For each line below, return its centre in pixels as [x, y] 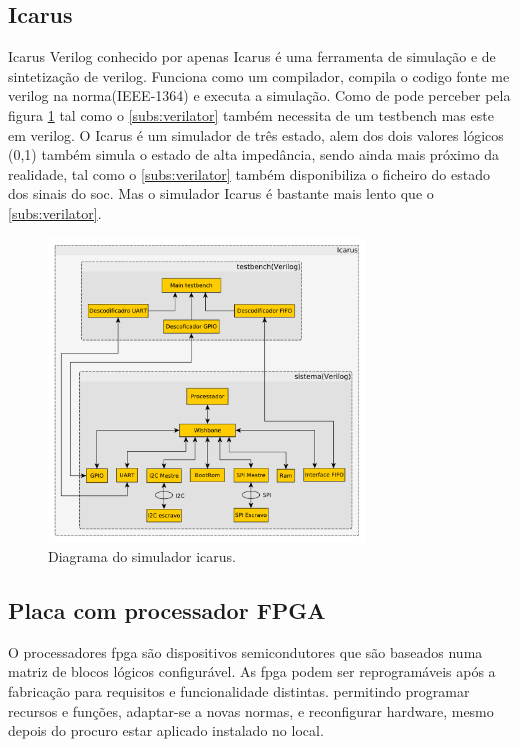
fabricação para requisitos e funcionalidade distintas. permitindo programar [239, 691]
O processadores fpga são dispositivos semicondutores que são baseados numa [245, 651]
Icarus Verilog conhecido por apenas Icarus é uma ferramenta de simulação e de [252, 56]
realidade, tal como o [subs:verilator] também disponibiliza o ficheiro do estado [249, 173]
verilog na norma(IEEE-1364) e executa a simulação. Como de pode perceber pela [259, 95]
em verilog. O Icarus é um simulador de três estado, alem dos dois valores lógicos [256, 134]
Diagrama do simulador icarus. [142, 556]
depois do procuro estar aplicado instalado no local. [166, 730]
